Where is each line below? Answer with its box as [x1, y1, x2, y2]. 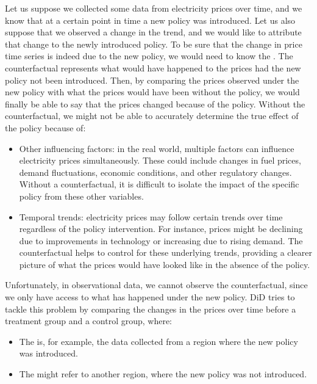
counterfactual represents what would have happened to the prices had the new [5, 61, 301, 74]
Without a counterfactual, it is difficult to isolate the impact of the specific [19, 178, 299, 190]
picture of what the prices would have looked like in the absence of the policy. [19, 258, 310, 270]
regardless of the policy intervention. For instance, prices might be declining [19, 222, 303, 235]
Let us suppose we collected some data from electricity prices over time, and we [5, 2, 302, 14]
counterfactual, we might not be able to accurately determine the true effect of [5, 109, 299, 122]
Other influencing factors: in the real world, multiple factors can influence [19, 142, 294, 154]
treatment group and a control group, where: [5, 314, 172, 327]
